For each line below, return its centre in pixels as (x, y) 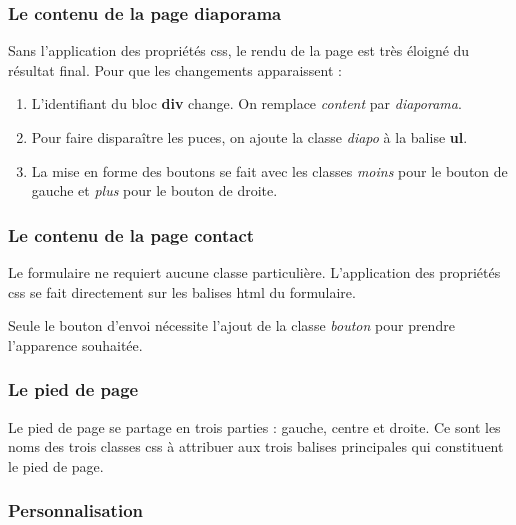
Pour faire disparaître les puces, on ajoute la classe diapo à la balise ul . (249, 137)
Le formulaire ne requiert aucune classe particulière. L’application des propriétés (254, 272)
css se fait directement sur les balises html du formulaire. (182, 291)
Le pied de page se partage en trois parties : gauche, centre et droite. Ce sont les (254, 426)
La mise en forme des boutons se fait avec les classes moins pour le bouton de (269, 170)
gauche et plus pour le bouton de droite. (154, 190)
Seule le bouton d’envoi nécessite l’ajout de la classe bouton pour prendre (231, 325)
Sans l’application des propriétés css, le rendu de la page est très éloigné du (239, 50)
